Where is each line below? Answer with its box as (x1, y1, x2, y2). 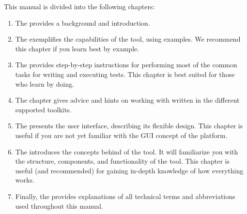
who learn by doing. (15, 78, 75, 89)
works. (15, 175, 34, 185)
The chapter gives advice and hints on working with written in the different (15, 95, 240, 105)
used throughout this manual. (15, 200, 103, 211)
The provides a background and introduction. (15, 17, 150, 28)
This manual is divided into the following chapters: (4, 1, 155, 11)
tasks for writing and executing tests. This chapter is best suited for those (15, 69, 235, 79)
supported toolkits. (15, 104, 72, 114)
